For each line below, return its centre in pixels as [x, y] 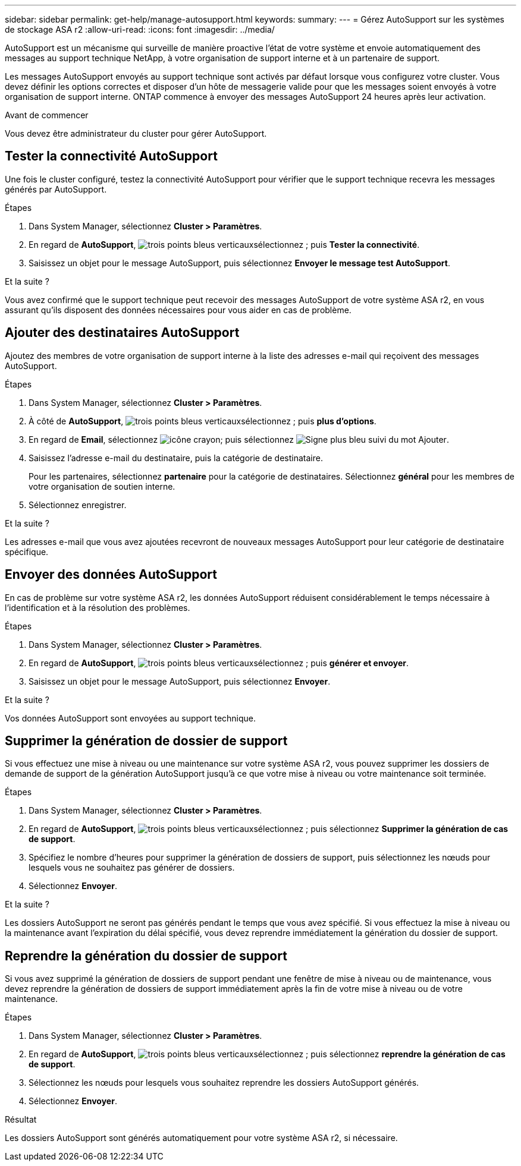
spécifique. [27, 552]
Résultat [21, 1120]
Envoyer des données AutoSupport [111, 575]
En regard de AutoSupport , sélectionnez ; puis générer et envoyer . [219, 663]
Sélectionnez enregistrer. [78, 505]
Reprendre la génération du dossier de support [146, 956]
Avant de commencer [47, 115]
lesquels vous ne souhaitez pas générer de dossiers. [132, 868]
